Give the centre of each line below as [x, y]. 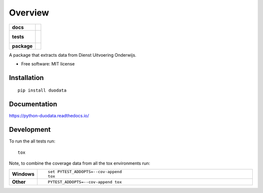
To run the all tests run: [32, 141]
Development [30, 130]
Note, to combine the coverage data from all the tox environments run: [80, 163]
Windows [23, 174]
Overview [29, 13]
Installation [26, 78]
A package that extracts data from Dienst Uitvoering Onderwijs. [73, 55]
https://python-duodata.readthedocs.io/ [49, 116]
